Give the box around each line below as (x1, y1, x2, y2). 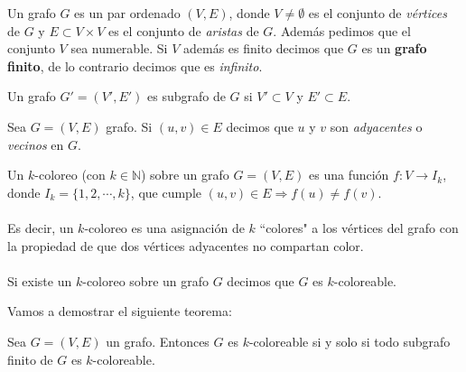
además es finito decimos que (182, 39, 344, 58)
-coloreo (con (34, 165, 106, 184)
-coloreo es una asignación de (84, 218, 245, 237)
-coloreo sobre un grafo (82, 271, 210, 290)
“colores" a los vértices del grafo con (259, 218, 459, 237)
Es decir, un (7, 218, 74, 237)
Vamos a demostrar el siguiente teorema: (7, 302, 232, 321)
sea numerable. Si (70, 39, 168, 58)
